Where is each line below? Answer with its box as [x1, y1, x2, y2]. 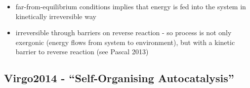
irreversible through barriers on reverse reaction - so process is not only [15, 27, 232, 38]
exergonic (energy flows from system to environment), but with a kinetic [15, 37, 235, 47]
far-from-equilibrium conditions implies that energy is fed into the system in [15, 1, 246, 11]
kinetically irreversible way [15, 11, 96, 21]
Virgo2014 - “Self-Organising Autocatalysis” [4, 70, 234, 86]
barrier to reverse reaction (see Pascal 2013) [15, 46, 149, 57]
